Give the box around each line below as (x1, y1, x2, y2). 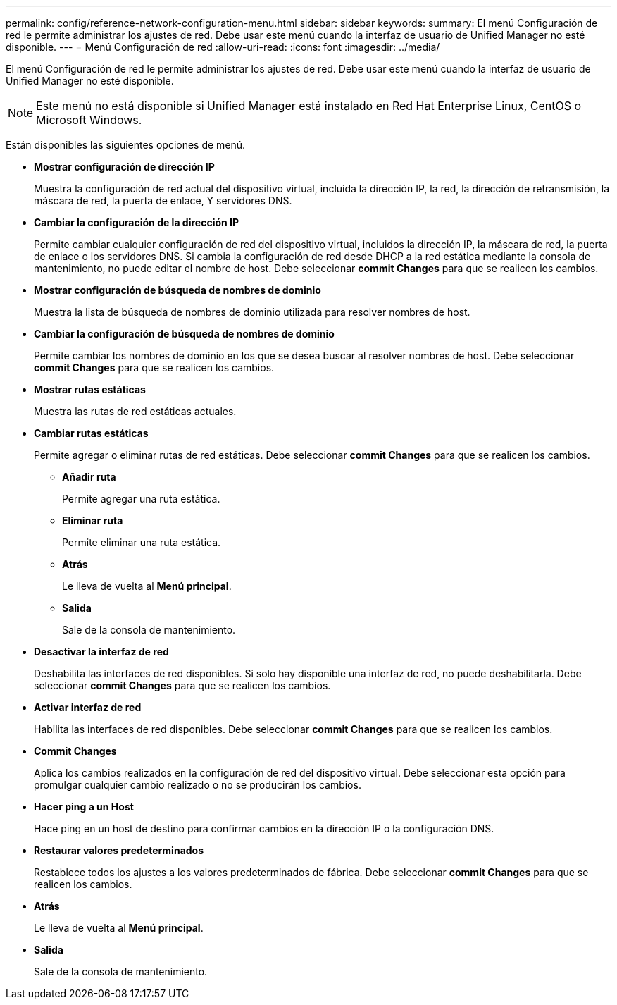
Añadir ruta (62, 471, 116, 483)
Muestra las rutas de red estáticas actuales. (34, 405, 237, 417)
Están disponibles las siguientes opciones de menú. (6, 139, 246, 151)
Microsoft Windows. (36, 113, 142, 127)
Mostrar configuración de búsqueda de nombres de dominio (34, 284, 321, 296)
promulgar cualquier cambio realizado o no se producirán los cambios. (34, 779, 361, 791)
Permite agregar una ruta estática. (62, 493, 220, 505)
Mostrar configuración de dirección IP (34, 161, 215, 173)
